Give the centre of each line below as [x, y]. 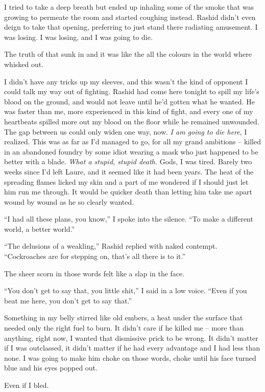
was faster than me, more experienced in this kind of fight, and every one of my [129, 111]
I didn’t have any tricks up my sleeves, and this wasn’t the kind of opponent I [126, 81]
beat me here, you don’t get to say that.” [68, 300]
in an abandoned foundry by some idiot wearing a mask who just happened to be [131, 151]
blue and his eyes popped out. [51, 368]
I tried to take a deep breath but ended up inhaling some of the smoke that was [129, 7]
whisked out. [24, 64]
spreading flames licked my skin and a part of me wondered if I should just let [126, 181]
